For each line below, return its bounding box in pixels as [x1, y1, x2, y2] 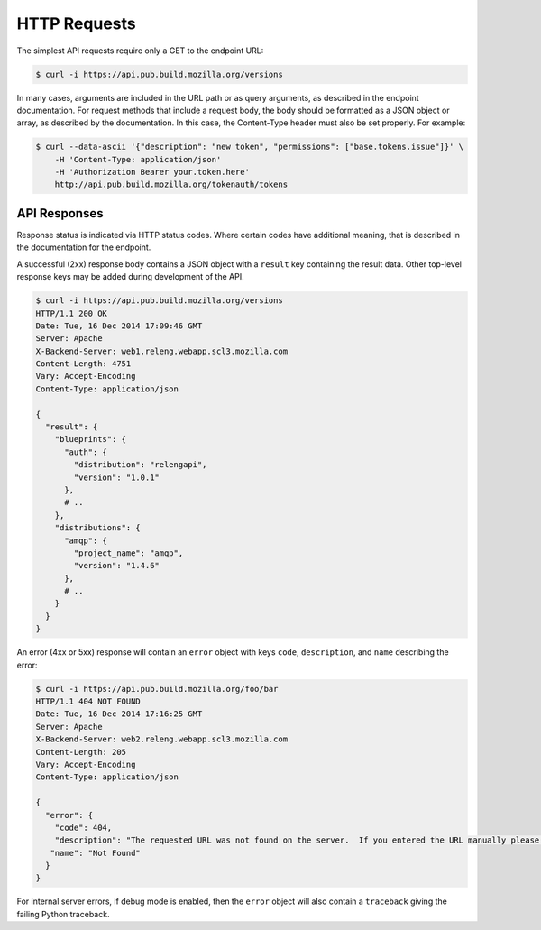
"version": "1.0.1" [73, 472, 160, 483]
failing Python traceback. [16, 908, 110, 919]
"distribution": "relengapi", [73, 460, 207, 470]
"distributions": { [54, 523, 142, 533]
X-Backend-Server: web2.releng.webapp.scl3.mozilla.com [35, 734, 289, 744]
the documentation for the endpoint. [16, 242, 151, 253]
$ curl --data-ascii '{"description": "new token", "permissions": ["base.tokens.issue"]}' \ [35, 142, 464, 152]
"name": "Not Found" [50, 848, 142, 858]
